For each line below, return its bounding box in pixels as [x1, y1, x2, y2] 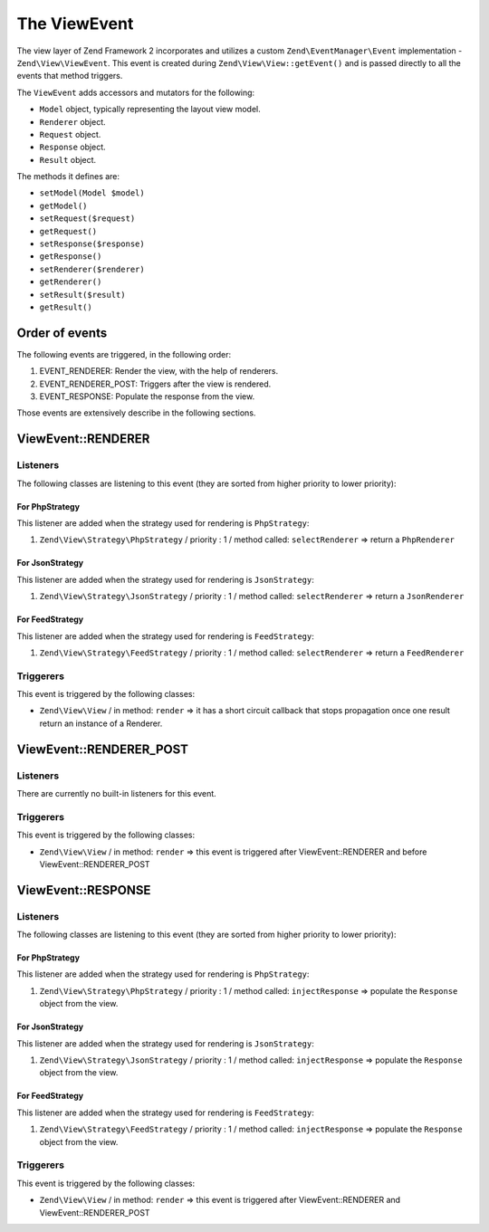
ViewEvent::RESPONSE [16, 883, 151, 898]
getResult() [39, 301, 92, 312]
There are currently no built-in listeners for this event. [16, 788, 216, 799]
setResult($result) [39, 290, 126, 300]
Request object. [39, 129, 101, 139]
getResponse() [39, 252, 102, 262]
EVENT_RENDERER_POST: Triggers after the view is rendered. [39, 378, 272, 389]
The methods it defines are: [16, 171, 120, 182]
